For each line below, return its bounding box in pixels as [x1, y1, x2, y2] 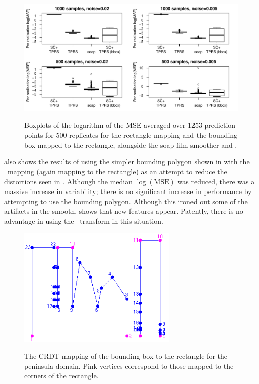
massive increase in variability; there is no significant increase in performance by [4, 186, 252, 197]
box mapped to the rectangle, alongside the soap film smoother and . [24, 139, 237, 150]
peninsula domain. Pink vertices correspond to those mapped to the [24, 360, 234, 371]
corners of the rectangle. [24, 370, 99, 381]
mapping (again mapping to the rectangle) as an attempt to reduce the [7, 166, 227, 176]
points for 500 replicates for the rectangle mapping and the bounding [24, 130, 238, 140]
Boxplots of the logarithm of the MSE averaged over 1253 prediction [24, 119, 236, 130]
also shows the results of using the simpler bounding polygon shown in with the [4, 156, 250, 167]
